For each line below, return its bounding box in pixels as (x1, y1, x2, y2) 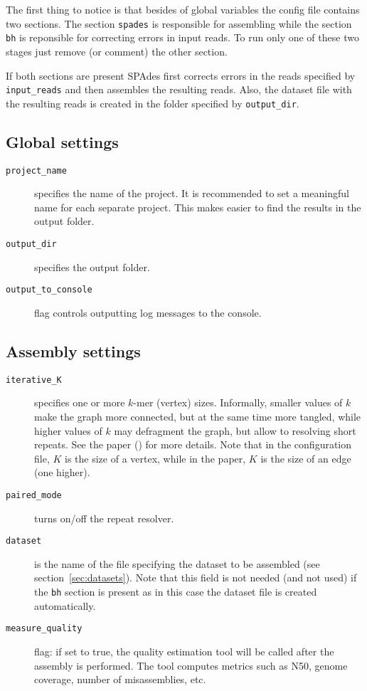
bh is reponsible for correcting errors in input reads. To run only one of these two (6, 30, 359, 45)
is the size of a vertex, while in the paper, (65, 450, 246, 465)
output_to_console (6, 285, 92, 295)
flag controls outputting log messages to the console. (34, 305, 262, 320)
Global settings (6, 130, 119, 152)
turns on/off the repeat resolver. (34, 510, 174, 525)
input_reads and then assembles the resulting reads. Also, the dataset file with (6, 82, 352, 97)
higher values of (34, 423, 102, 438)
